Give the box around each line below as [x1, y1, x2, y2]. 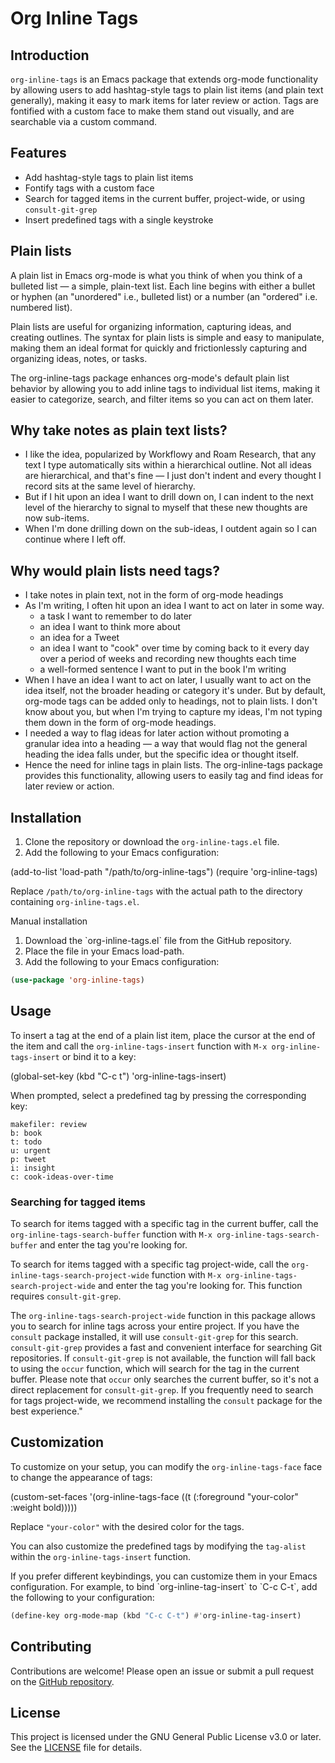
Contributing [10, 1638, 92, 1656]
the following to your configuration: [10, 1591, 155, 1603]
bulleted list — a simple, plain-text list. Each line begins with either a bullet [10, 280, 316, 292]
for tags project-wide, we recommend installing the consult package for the [10, 1395, 323, 1407]
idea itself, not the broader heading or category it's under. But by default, [24, 685, 327, 697]
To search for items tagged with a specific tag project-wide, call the [10, 1258, 290, 1271]
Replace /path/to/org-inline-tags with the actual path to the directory [10, 885, 303, 897]
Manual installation [10, 915, 88, 927]
